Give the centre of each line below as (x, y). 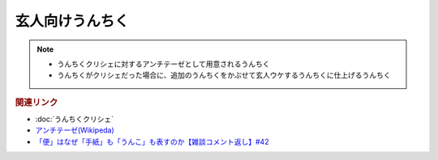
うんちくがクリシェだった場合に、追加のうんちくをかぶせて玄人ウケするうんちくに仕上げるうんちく (224, 75)
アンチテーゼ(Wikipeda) (75, 130)
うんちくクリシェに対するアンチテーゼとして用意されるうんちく (164, 64)
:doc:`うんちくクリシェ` (75, 119)
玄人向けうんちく (72, 21)
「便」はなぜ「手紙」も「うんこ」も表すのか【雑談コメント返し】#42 (152, 141)
